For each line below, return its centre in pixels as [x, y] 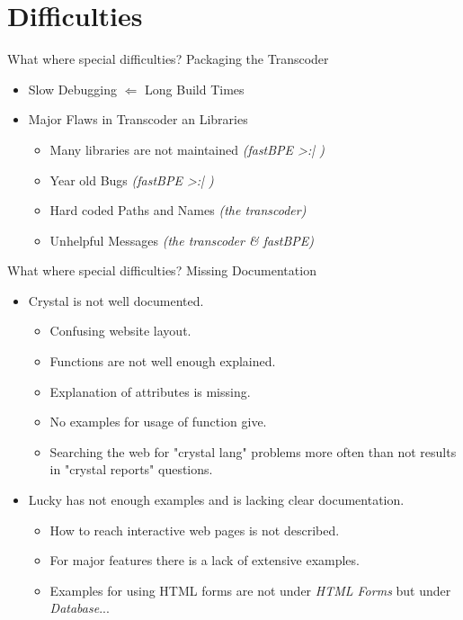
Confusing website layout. [120, 331]
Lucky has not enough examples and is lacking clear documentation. [216, 500]
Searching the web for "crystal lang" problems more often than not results [253, 451]
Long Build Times [195, 89]
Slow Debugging [73, 89]
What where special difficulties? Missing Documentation [162, 270]
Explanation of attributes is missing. [150, 391]
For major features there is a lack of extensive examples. [205, 560]
